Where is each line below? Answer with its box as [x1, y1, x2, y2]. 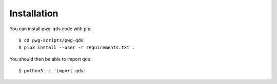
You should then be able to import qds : [9, 56, 92, 62]
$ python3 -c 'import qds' [18, 68, 87, 74]
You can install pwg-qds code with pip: [9, 26, 92, 32]
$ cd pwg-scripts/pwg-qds [18, 37, 84, 43]
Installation [9, 8, 58, 19]
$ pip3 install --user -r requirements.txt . [18, 45, 135, 51]
